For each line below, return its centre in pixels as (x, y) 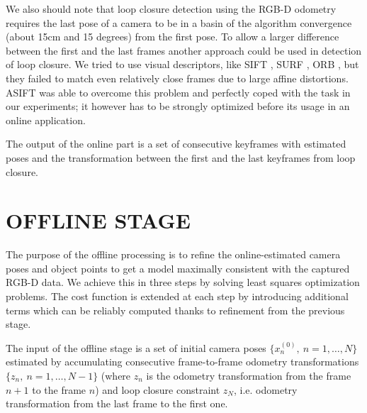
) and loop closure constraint (158, 389)
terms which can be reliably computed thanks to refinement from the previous (175, 310)
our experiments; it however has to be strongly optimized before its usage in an (178, 106)
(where (116, 375)
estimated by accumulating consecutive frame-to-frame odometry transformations (182, 362)
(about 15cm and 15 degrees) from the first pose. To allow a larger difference (173, 37)
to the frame (59, 389)
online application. (46, 120)
